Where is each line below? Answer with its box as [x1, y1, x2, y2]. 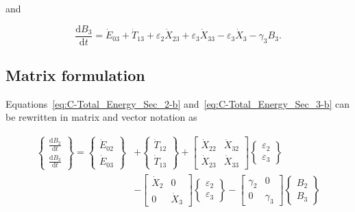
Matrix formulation [5, 64, 145, 86]
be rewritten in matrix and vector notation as [5, 110, 197, 124]
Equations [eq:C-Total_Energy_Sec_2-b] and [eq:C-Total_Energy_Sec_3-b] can [5, 96, 350, 110]
